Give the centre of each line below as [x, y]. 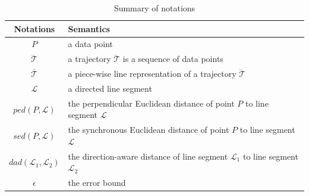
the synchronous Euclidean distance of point [149, 130]
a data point [91, 44]
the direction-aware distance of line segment [148, 156]
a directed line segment [110, 88]
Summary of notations [154, 8]
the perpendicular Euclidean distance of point [151, 103]
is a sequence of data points [173, 59]
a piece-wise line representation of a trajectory [152, 74]
